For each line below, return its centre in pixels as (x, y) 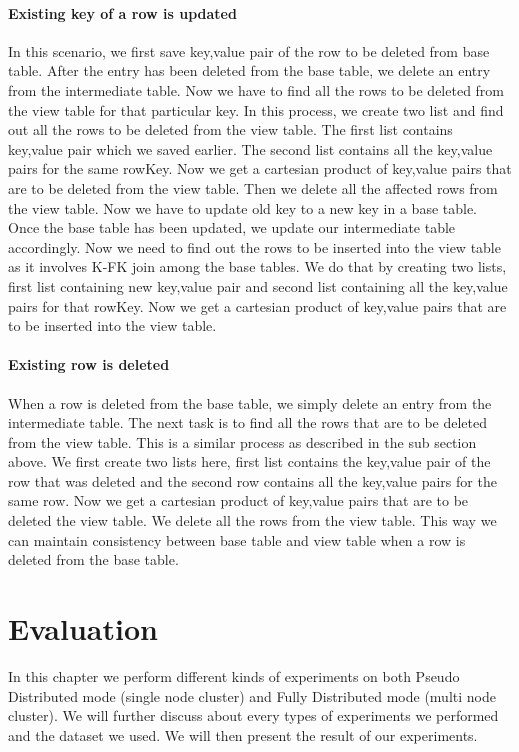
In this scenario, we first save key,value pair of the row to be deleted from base (249, 50)
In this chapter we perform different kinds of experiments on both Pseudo (234, 675)
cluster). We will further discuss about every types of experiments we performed (253, 715)
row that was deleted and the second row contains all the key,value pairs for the (252, 480)
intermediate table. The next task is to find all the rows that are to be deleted (248, 422)
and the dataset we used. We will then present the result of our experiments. (243, 734)
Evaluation (83, 628)
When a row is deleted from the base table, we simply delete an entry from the (250, 402)
